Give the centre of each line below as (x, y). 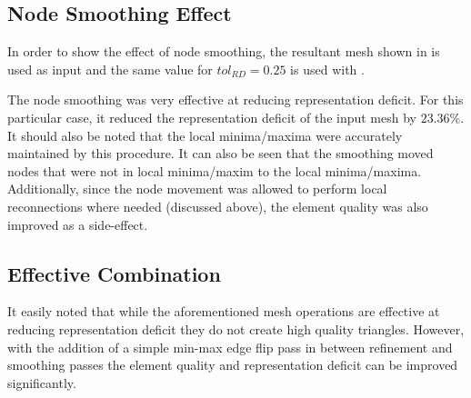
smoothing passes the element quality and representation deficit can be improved (233, 365)
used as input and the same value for (110, 69)
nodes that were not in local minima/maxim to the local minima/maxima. (215, 170)
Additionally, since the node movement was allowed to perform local (197, 189)
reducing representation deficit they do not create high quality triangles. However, (236, 328)
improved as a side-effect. (78, 224)
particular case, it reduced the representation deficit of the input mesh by (212, 117)
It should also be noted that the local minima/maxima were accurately (205, 135)
